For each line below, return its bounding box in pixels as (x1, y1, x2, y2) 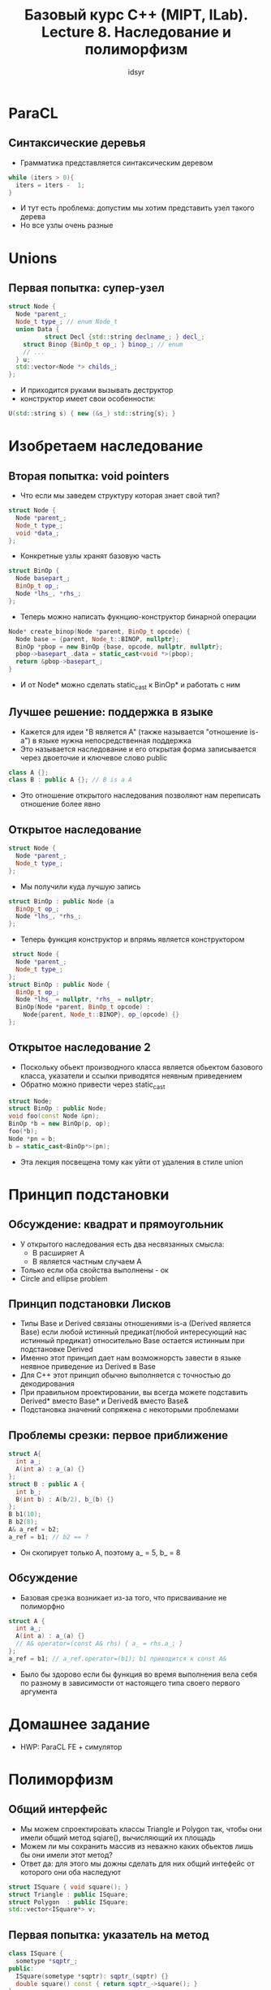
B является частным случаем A (32, 1256, 142, 1266)
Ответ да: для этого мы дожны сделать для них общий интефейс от (19, 1859, 255, 1868)
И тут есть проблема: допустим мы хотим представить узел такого (19, 203, 255, 213)
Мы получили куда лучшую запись (19, 881, 141, 891)
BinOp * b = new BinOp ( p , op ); (8, 1120, 111, 1128)
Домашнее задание (8, 1715, 150, 1734)
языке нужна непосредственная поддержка (38, 735, 192, 745)
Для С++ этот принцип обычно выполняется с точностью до (19, 1370, 231, 1381)
